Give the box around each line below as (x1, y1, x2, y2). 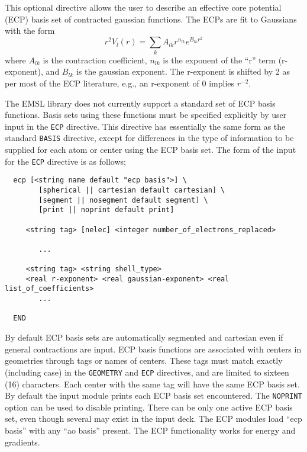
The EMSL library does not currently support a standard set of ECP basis (5, 97, 276, 109)
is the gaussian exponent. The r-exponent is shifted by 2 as (76, 65, 290, 78)
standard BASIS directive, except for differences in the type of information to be (5, 132, 294, 144)
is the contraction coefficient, (43, 53, 147, 66)
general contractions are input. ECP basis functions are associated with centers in (5, 342, 302, 355)
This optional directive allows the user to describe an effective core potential (5, 1, 282, 13)
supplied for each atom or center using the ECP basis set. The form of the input (5, 143, 296, 156)
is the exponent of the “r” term (163, 53, 276, 66)
